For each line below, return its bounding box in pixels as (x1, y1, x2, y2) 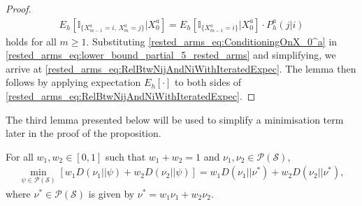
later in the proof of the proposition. (6, 126, 161, 140)
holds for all (6, 34, 57, 48)
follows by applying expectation (6, 75, 141, 89)
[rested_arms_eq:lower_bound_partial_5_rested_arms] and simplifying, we (6, 47, 336, 62)
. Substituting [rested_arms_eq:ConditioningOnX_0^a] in (86, 34, 338, 48)
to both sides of (175, 75, 242, 89)
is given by (88, 186, 135, 200)
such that (105, 149, 146, 163)
